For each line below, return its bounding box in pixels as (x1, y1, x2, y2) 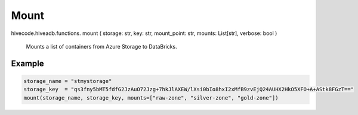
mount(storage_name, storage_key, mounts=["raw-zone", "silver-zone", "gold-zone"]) (23, 94, 279, 101)
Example (11, 58, 44, 68)
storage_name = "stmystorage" (23, 78, 112, 84)
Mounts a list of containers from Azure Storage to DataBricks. (26, 43, 177, 50)
